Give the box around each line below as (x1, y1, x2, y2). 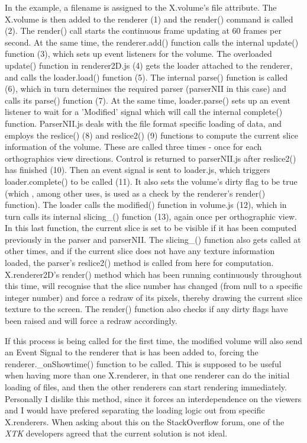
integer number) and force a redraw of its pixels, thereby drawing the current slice (5, 291, 303, 303)
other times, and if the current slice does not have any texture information (5, 245, 275, 257)
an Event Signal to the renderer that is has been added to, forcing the (5, 346, 258, 358)
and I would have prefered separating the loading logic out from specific (5, 404, 265, 416)
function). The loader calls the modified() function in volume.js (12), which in (5, 198, 287, 211)
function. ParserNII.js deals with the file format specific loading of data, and (5, 117, 282, 129)
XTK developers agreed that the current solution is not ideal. (5, 427, 228, 439)
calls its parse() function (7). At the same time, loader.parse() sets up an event (5, 94, 290, 106)
